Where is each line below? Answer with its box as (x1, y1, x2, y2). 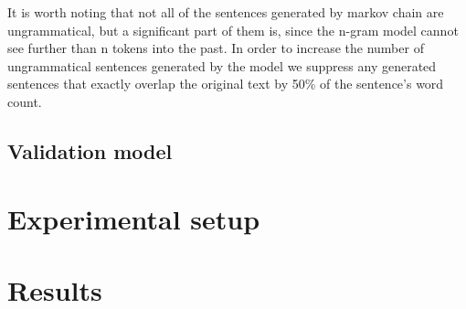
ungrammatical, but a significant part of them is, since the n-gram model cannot (7, 20, 459, 39)
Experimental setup (7, 199, 260, 237)
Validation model (7, 136, 173, 165)
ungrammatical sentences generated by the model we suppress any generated (7, 56, 437, 75)
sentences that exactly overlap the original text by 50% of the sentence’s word (7, 74, 444, 93)
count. (7, 91, 42, 111)
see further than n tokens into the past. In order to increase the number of (7, 38, 424, 58)
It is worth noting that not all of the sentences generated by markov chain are (7, 3, 444, 21)
